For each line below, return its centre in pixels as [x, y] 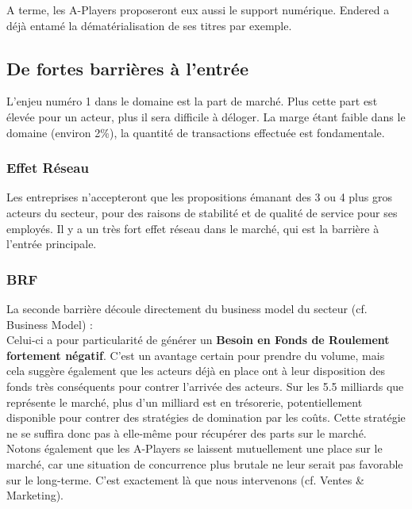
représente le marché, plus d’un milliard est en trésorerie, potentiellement [185, 402]
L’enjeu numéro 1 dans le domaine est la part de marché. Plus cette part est [192, 101]
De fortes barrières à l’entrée [127, 68]
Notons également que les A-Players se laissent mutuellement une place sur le [194, 448]
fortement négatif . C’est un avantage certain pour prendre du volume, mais [196, 355]
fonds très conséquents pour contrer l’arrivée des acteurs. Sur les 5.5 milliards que [205, 386]
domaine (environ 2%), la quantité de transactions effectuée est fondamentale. [196, 132]
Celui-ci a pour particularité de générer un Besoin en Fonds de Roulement [198, 340]
